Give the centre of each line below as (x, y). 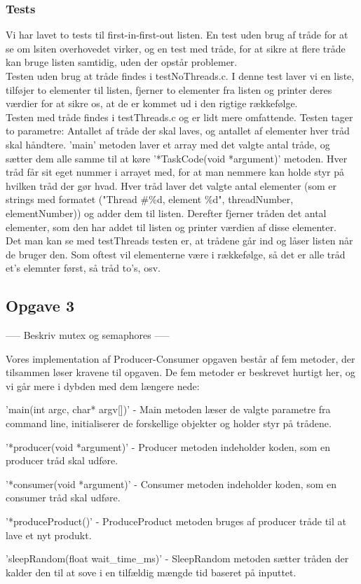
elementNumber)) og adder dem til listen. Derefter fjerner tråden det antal (166, 213)
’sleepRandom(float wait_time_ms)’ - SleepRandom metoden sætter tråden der (177, 558)
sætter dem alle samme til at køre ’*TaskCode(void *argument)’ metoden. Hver (177, 158)
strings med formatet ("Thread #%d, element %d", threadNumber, (150, 199)
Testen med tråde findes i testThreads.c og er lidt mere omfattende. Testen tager (179, 117)
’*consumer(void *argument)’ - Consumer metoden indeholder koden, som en (171, 484)
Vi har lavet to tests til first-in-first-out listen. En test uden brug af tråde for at (177, 35)
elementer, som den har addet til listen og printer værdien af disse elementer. (171, 227)
